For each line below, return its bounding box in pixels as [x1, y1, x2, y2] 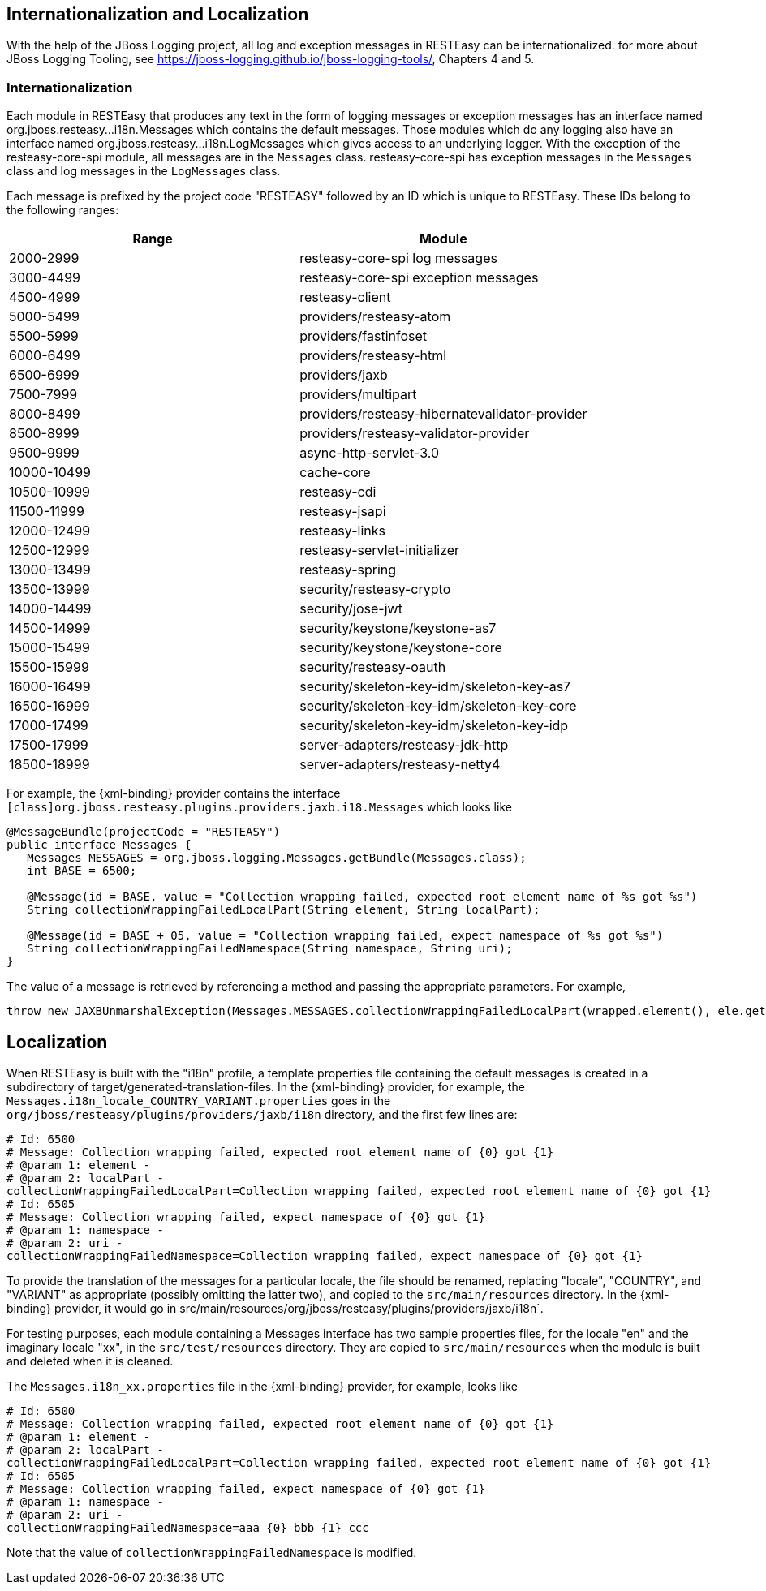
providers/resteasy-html [299, 347, 447, 364]
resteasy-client [299, 289, 391, 306]
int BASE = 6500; [27, 864, 137, 878]
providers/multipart [299, 386, 417, 403]
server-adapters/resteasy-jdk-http [299, 737, 509, 754]
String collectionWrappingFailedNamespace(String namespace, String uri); [27, 942, 513, 956]
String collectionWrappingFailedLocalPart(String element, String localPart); [27, 903, 540, 917]
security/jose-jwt [299, 600, 402, 617]
